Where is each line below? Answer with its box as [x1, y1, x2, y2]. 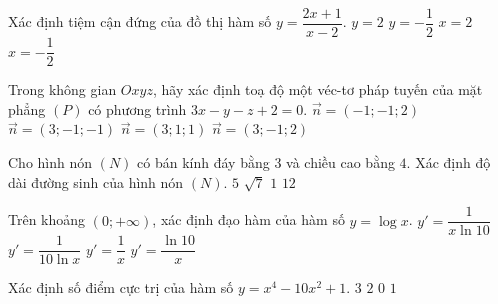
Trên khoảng [8, 209, 86, 230]
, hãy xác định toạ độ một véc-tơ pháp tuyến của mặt [152, 79, 483, 100]
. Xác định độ [406, 151, 491, 172]
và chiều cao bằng [286, 151, 395, 172]
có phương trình [88, 98, 187, 119]
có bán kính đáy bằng [137, 151, 270, 172]
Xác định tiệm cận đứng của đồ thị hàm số [8, 11, 272, 32]
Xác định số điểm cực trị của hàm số [8, 277, 234, 298]
